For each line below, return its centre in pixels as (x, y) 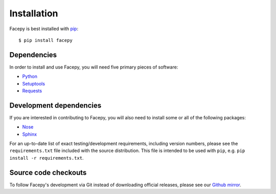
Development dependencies (55, 105)
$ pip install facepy (45, 40)
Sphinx (30, 134)
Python (30, 76)
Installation (34, 13)
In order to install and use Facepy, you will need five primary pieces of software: (94, 67)
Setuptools (34, 83)
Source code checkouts (48, 172)
